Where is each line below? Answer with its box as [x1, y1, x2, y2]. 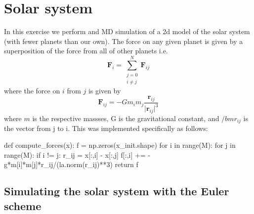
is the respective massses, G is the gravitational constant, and [32, 113, 219, 124]
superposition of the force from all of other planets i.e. [4, 45, 168, 56]
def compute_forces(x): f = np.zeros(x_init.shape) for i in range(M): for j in [4, 140, 236, 150]
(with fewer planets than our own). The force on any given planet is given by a [4, 36, 243, 46]
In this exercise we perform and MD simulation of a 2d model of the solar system [4, 26, 250, 37]
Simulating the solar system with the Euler [4, 183, 229, 199]
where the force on [4, 86, 60, 96]
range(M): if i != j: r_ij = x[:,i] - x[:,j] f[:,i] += [4, 149, 146, 160]
